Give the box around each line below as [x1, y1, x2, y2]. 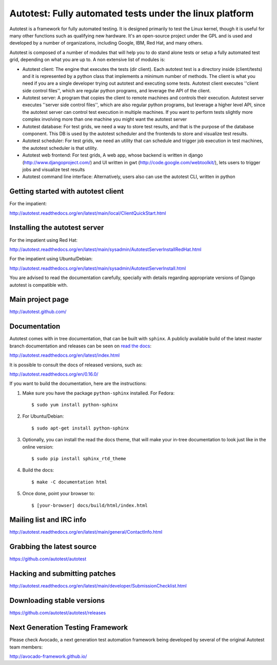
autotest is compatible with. [9, 282, 68, 288]
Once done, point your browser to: [22, 491, 95, 497]
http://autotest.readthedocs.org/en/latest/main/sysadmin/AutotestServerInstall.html [9, 265, 186, 271]
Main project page [9, 295, 69, 304]
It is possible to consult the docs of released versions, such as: [9, 362, 143, 368]
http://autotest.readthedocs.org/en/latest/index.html [9, 352, 120, 359]
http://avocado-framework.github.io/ [9, 653, 87, 659]
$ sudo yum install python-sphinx [31, 402, 118, 408]
